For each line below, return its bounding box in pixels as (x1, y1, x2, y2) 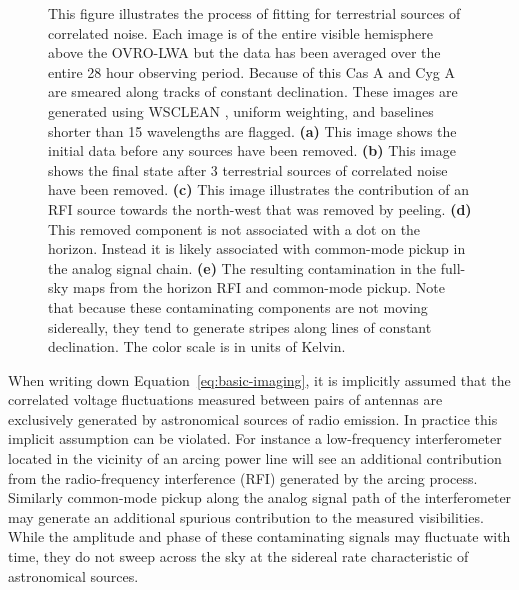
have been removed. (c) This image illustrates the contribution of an (48, 179, 469, 200)
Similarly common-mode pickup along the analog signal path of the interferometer (8, 487, 512, 508)
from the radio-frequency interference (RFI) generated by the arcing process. (8, 467, 478, 488)
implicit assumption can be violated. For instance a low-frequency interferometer (8, 428, 502, 449)
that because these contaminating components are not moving (48, 296, 428, 317)
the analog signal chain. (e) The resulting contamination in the (48, 257, 437, 278)
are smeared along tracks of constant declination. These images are (48, 81, 458, 102)
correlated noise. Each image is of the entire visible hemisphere (48, 22, 433, 43)
